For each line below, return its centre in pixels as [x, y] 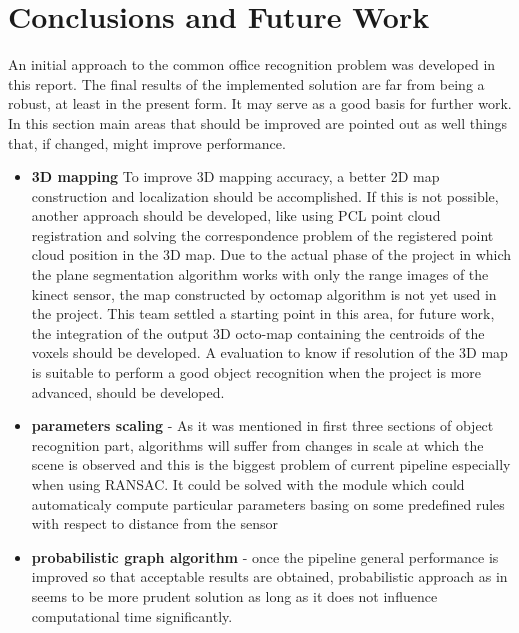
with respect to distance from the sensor [154, 523]
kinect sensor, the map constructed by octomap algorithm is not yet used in [264, 293]
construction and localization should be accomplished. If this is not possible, [265, 195]
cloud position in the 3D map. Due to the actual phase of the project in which [271, 254]
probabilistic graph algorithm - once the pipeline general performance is [265, 556]
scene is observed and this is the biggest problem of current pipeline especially [271, 464]
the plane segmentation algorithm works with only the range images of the [260, 274]
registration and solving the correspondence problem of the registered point [262, 234]
